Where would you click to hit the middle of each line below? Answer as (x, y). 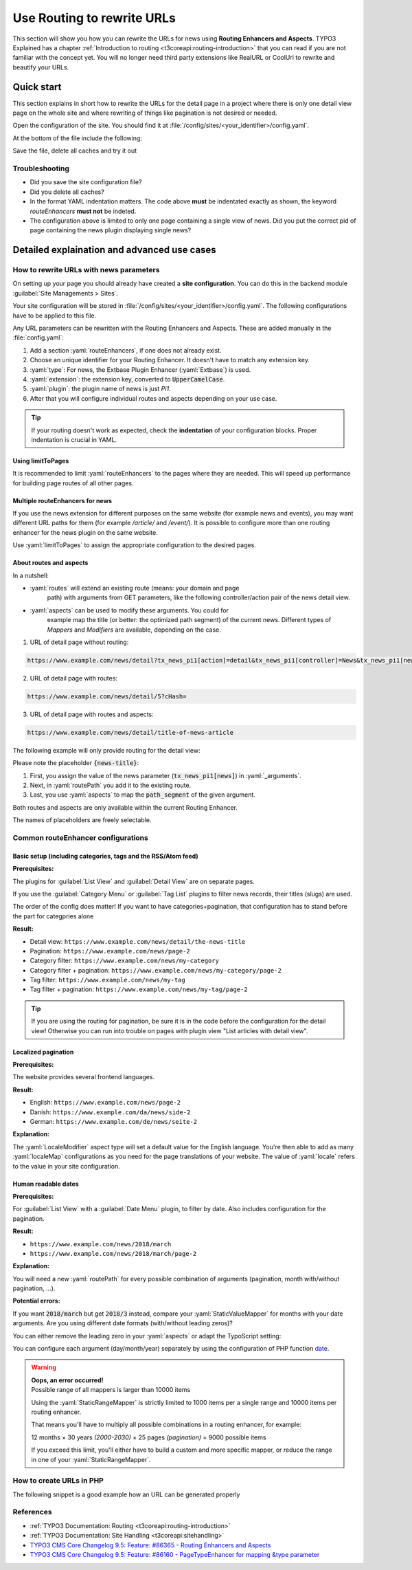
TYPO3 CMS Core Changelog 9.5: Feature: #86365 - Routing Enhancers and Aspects (150, 1545)
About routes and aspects (50, 563)
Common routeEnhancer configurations (81, 838)
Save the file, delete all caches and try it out (75, 151)
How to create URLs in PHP (58, 1481)
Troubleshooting (41, 168)
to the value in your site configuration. (66, 1166)
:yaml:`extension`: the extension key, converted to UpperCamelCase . (127, 379)
